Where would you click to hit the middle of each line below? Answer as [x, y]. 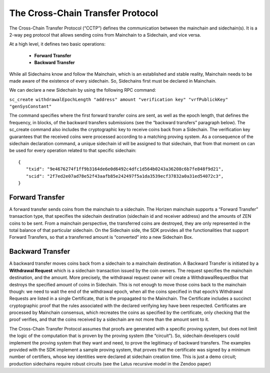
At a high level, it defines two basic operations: [57, 44]
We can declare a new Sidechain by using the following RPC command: [83, 90]
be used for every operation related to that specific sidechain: [73, 151]
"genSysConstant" [30, 107]
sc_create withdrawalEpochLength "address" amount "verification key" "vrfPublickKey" [119, 99]
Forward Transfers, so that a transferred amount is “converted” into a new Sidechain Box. [101, 237]
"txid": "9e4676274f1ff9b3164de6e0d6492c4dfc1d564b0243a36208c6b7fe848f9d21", [125, 169]
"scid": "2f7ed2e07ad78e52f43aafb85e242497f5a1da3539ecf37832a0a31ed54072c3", [125, 176]
